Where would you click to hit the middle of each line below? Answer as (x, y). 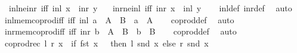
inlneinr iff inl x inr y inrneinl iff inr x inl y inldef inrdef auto (150, 8)
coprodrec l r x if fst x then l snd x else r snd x (106, 43)
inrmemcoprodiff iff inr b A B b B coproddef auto (120, 31)
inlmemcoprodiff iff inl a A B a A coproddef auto (119, 19)
